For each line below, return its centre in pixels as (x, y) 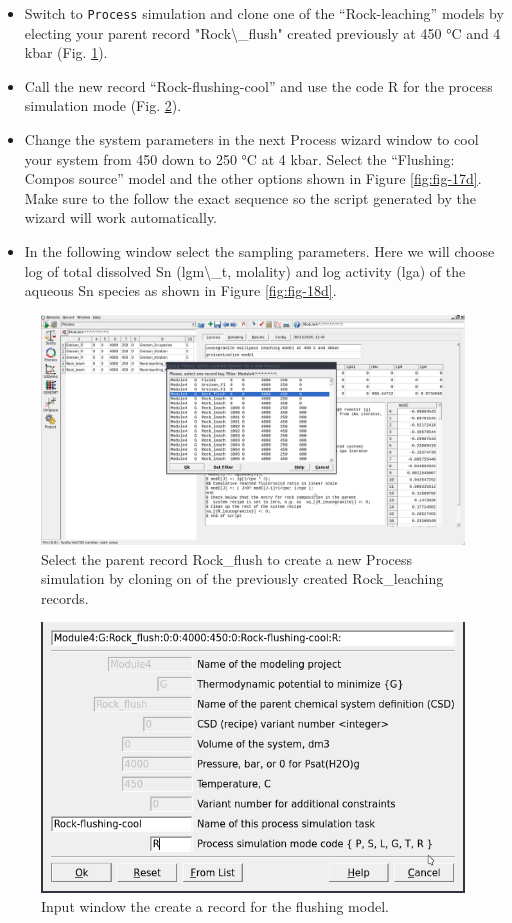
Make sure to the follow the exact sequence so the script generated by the (250, 197)
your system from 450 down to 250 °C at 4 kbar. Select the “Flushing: (239, 158)
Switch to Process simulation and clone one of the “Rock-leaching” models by (264, 13)
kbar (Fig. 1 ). (66, 52)
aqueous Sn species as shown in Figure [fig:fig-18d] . (180, 290)
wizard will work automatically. (121, 217)
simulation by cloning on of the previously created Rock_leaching (242, 578)
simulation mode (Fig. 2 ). (103, 105)
